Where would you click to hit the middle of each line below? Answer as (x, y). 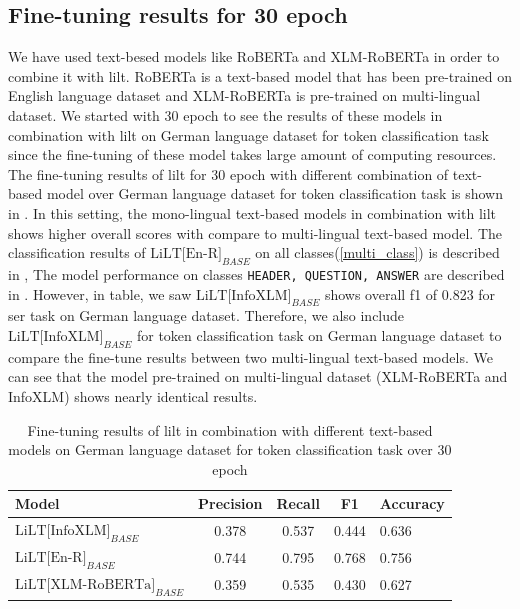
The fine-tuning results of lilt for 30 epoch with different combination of (228, 173)
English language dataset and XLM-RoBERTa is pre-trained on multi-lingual (244, 95)
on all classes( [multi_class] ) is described (377, 252)
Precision (230, 503)
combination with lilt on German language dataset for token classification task (248, 134)
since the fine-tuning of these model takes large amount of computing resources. (252, 154)
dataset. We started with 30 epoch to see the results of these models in (225, 114)
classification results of (77, 252)
